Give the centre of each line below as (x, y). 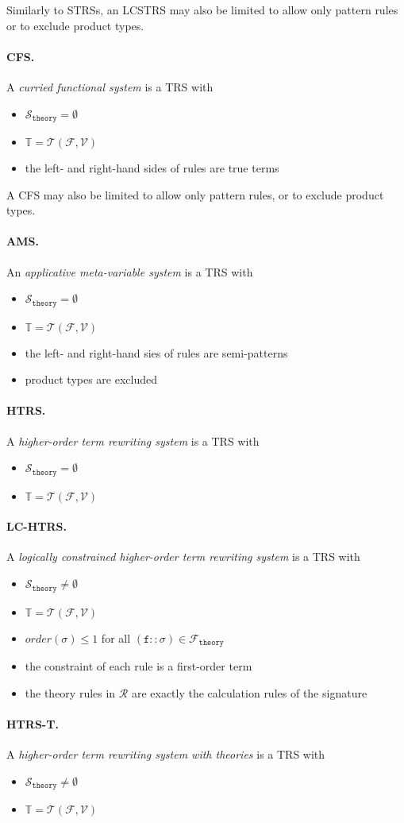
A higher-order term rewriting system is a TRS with (133, 440)
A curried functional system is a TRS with (110, 86)
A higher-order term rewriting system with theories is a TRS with (166, 753)
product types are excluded (91, 379)
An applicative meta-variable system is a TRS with (130, 271)
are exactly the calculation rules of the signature (249, 692)
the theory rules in (70, 692)
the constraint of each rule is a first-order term (139, 665)
